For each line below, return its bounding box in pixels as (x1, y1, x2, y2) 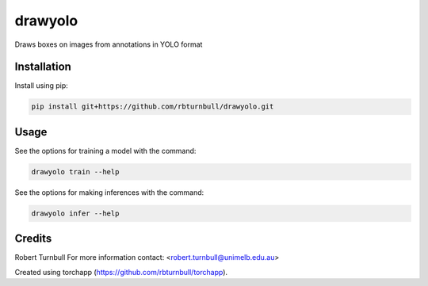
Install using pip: (14, 81, 69, 90)
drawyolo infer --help (31, 208, 120, 218)
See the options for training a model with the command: (14, 146, 197, 155)
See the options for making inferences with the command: (14, 187, 204, 197)
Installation (14, 60, 71, 74)
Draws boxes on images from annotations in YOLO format (14, 40, 203, 49)
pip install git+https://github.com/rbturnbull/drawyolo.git (31, 102, 274, 111)
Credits (14, 232, 52, 246)
